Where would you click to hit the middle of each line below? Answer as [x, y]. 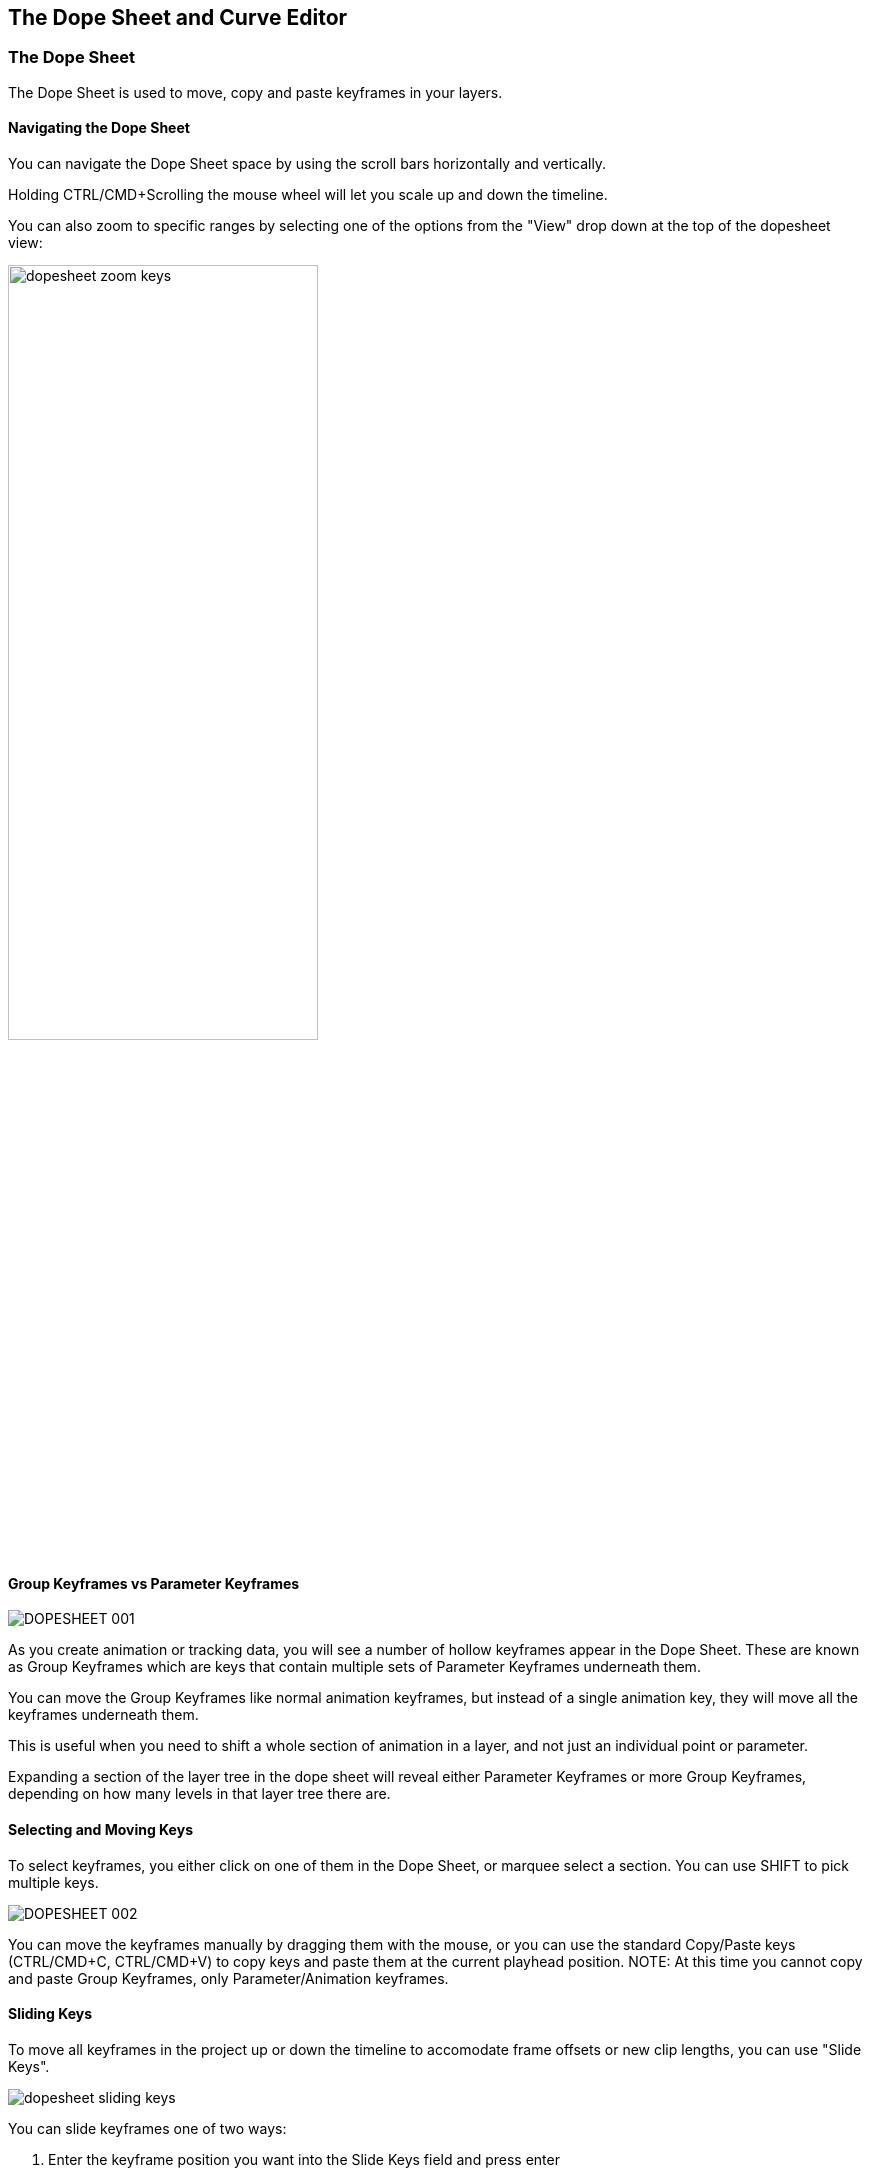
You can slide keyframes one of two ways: [147, 2128]
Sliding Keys [50, 2014]
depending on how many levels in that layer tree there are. [199, 1794]
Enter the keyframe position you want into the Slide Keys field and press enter [304, 2159]
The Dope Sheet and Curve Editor [178, 17]
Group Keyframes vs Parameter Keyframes [154, 1583]
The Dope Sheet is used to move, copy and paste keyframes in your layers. [255, 92]
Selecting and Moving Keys [100, 1830]
